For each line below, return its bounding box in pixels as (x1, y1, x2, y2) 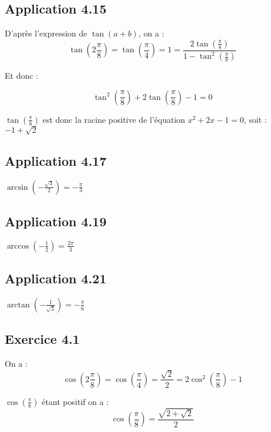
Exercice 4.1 (5, 330, 80, 348)
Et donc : (5, 69, 38, 82)
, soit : (243, 113, 267, 125)
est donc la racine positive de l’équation (42, 113, 185, 125)
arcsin (6, 183, 28, 192)
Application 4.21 (5, 269, 107, 287)
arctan (6, 300, 30, 309)
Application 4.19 (5, 212, 107, 230)
